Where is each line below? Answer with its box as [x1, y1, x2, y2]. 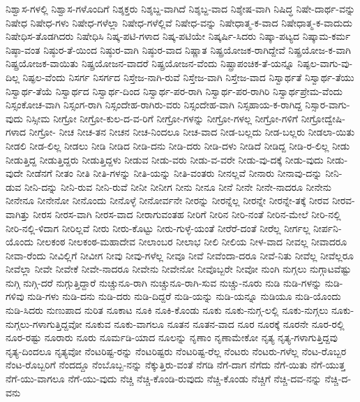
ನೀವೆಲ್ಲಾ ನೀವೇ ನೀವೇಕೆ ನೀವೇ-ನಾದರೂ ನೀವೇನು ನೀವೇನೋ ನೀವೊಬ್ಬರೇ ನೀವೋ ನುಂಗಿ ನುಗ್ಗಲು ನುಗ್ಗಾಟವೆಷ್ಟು [6, 261, 352, 276]
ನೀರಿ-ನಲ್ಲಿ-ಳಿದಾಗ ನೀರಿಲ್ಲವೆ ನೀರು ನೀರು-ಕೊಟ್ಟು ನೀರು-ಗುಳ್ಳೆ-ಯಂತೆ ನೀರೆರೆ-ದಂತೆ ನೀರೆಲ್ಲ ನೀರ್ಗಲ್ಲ [6, 220, 310, 235]
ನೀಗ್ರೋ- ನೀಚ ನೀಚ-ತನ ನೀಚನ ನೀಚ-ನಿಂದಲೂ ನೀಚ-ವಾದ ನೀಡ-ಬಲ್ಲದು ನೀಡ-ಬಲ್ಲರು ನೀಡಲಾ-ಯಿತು [29, 124, 355, 139]
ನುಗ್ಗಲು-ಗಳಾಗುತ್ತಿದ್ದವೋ [6, 316, 82, 331]
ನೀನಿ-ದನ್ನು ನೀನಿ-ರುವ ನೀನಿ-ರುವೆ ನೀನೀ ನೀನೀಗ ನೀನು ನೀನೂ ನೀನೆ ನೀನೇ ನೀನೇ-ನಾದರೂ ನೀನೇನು [24, 179, 332, 194]
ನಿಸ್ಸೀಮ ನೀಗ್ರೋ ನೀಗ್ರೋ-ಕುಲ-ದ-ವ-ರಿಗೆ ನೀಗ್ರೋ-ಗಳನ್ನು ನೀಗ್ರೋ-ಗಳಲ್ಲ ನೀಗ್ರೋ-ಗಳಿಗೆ [26, 110, 299, 125]
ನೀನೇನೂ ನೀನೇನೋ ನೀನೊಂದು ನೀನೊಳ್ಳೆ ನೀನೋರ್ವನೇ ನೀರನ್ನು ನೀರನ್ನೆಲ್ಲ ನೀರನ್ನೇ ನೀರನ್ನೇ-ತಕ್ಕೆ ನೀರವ [6, 193, 329, 208]
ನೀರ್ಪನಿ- [313, 220, 342, 235]
